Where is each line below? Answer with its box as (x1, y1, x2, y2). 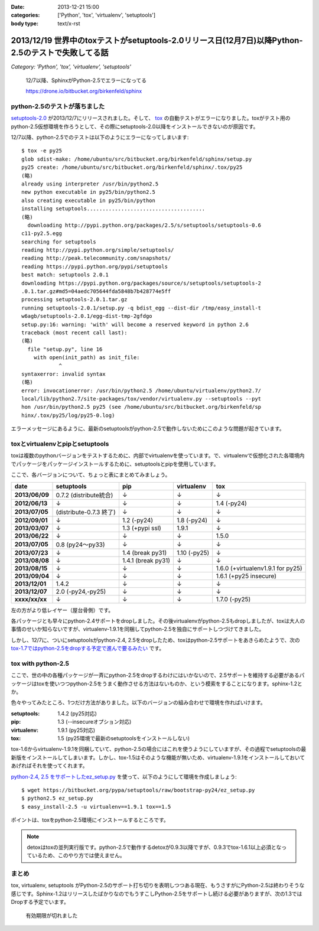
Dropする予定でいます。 (11, 899, 69, 906)
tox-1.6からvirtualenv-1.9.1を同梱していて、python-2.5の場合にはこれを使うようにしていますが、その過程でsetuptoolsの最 (11, 746, 307, 753)
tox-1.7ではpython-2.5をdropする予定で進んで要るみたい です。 (11, 644, 165, 652)
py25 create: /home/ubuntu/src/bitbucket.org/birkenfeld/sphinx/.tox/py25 (21, 164, 243, 171)
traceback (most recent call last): (21, 329, 128, 336)
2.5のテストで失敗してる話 (11, 48, 109, 58)
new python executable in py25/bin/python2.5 (21, 189, 156, 196)
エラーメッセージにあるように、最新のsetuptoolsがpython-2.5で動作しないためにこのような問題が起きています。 (11, 425, 285, 432)
